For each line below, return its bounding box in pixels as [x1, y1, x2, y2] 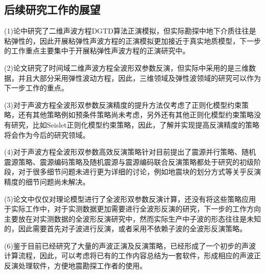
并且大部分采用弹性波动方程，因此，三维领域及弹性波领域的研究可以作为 [18, 72, 261, 83]
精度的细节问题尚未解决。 [4, 176, 90, 187]
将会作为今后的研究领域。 [4, 129, 90, 140]
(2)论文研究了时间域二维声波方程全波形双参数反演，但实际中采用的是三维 [4, 62, 249, 73]
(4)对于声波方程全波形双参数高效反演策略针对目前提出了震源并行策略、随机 [4, 146, 256, 157]
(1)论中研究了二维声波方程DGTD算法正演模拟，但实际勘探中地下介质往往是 [4, 25, 256, 36]
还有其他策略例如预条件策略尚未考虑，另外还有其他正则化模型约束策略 [18, 109, 254, 120]
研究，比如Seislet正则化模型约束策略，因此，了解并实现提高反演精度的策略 [11, 119, 259, 130]
